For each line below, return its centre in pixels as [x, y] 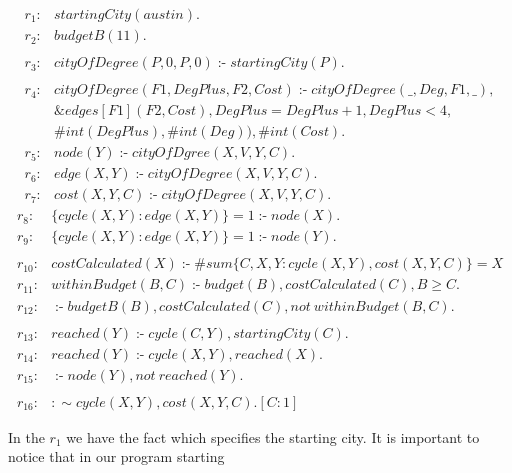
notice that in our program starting [116, 456]
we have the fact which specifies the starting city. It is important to [273, 436]
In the [26, 436]
